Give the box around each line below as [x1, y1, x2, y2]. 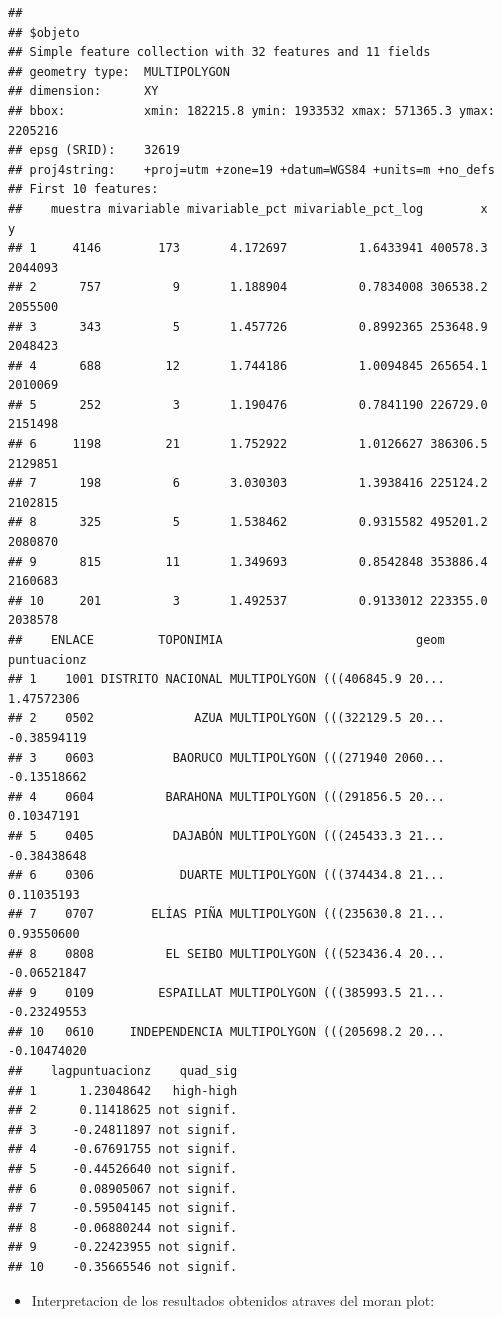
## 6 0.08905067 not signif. [8, 1181, 238, 1196]
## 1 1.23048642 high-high [8, 1083, 238, 1098]
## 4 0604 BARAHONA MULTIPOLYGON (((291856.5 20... [8, 789, 445, 804]
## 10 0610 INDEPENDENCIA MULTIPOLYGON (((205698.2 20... [8, 1024, 445, 1039]
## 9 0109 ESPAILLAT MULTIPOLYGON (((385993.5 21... [8, 985, 445, 1000]
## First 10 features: [8, 182, 159, 197]
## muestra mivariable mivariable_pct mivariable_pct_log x [8, 201, 488, 216]
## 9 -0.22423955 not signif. [8, 1240, 238, 1255]
